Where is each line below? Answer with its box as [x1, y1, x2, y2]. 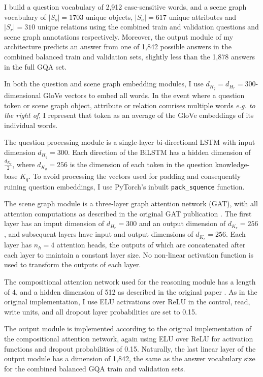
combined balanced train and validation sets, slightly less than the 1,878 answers [4, 51, 255, 61]
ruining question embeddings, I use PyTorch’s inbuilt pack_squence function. [4, 181, 245, 192]
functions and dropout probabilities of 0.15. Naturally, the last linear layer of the [4, 343, 256, 354]
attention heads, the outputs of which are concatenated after [56, 239, 246, 250]
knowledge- [215, 159, 250, 170]
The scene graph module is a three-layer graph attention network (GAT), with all [4, 198, 258, 209]
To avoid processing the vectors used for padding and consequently [32, 171, 241, 181]
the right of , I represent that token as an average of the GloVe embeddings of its [4, 110, 254, 120]
